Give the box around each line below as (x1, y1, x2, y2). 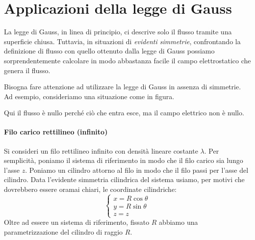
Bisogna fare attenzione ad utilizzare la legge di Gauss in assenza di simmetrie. (4, 81, 241, 92)
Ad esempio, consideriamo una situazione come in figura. (4, 91, 175, 101)
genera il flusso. (4, 65, 51, 75)
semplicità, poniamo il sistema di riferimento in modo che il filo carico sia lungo (4, 155, 243, 165)
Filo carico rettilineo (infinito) (4, 127, 108, 137)
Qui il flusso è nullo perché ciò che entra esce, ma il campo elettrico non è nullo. (4, 107, 244, 118)
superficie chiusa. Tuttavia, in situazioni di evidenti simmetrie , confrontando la (4, 36, 241, 46)
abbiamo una (159, 217, 198, 227)
